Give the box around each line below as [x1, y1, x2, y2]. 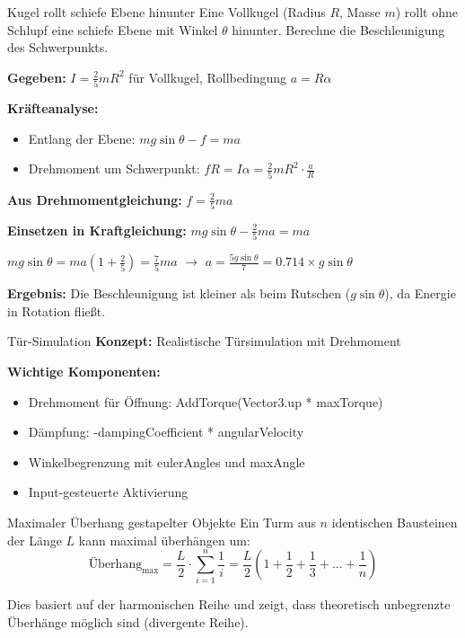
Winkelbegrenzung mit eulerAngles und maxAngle [28, 452, 305, 471]
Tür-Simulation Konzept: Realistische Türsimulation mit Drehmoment [7, 332, 401, 350]
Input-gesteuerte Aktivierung [28, 483, 189, 501]
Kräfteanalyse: [7, 99, 99, 118]
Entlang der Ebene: [28, 128, 136, 147]
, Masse [339, 3, 381, 21]
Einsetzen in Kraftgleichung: [7, 220, 187, 239]
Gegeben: [7, 67, 66, 86]
